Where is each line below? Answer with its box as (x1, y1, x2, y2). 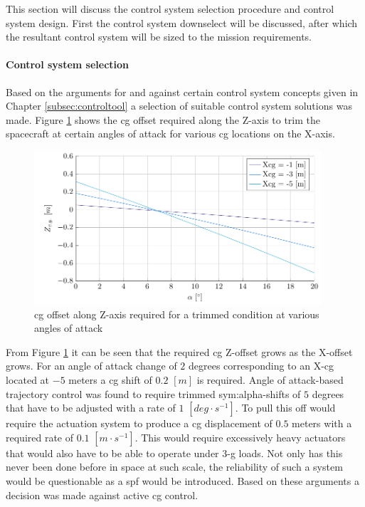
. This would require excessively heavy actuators (134, 429, 346, 444)
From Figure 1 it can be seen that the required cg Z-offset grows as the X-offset (6, 344, 353, 359)
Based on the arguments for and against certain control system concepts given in (6, 84, 359, 99)
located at (6, 372, 50, 387)
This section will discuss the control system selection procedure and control (6, 1, 334, 16)
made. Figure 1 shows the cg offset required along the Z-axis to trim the (6, 112, 321, 127)
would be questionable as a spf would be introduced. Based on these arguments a (6, 473, 359, 488)
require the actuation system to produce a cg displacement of (6, 416, 273, 431)
